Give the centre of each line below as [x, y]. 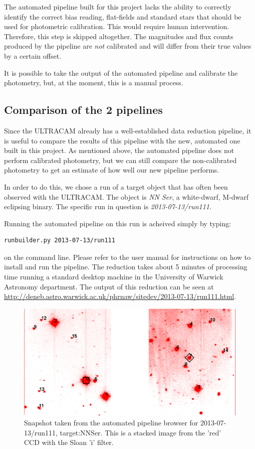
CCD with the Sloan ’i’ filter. [69, 442]
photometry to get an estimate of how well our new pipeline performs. [112, 170]
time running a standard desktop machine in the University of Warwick [114, 277]
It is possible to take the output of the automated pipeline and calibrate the [121, 72]
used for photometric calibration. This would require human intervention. [117, 26]
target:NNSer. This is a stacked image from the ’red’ [141, 432]
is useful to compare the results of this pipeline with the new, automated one [122, 140]
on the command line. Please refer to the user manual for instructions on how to [127, 257]
